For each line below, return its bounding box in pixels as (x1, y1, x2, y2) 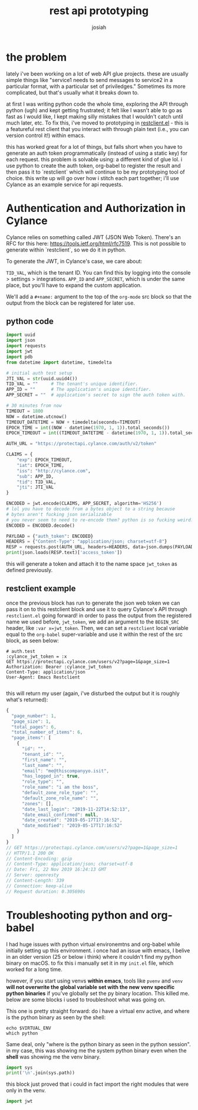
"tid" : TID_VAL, (16, 479, 57, 485)
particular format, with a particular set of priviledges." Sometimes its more (6, 83, 186, 90)
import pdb (6, 354, 33, 360)
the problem (6, 50, 67, 64)
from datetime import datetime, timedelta (6, 359, 112, 365)
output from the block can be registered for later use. (6, 299, 136, 306)
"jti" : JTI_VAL (16, 484, 54, 491)
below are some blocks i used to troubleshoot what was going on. (6, 996, 166, 1003)
